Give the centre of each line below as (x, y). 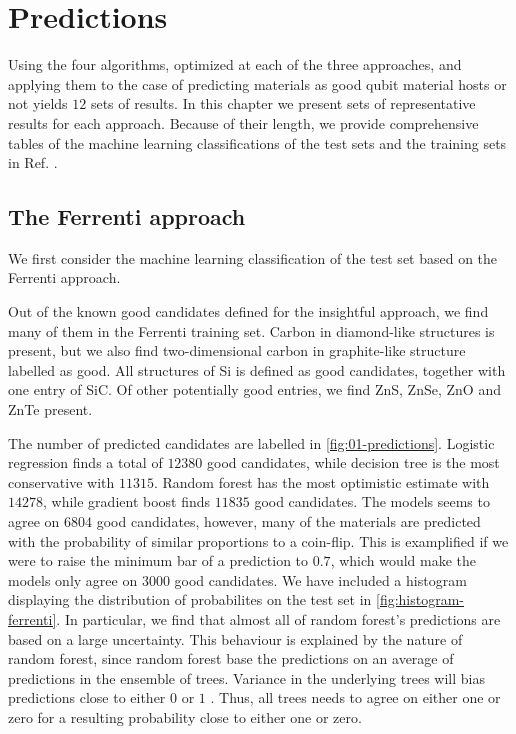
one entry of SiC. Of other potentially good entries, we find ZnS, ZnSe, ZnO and (254, 389)
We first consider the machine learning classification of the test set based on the (253, 257)
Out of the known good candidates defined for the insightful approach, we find (248, 311)
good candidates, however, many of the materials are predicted (288, 521)
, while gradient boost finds (127, 501)
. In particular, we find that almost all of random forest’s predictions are (278, 618)
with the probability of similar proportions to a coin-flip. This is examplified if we (258, 540)
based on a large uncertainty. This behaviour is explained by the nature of (235, 638)
